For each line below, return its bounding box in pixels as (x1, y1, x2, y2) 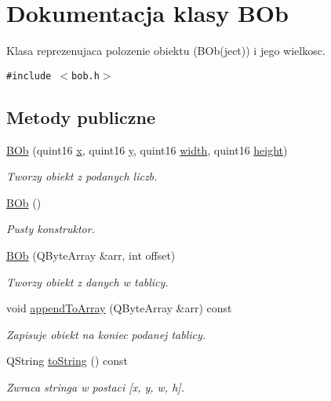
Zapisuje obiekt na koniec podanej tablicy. (6, 326, 206, 342)
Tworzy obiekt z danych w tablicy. (6, 273, 169, 290)
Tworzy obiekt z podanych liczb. (6, 168, 158, 184)
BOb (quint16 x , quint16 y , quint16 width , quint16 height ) (6, 141, 288, 158)
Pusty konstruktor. (6, 221, 95, 237)
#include (6, 70, 52, 82)
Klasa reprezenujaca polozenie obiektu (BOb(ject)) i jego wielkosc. (6, 42, 326, 59)
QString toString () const (6, 352, 128, 369)
